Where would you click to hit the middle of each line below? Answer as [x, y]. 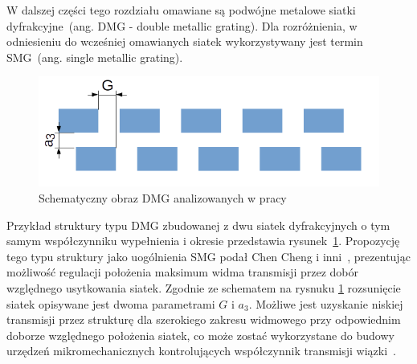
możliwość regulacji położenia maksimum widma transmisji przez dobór [182, 272]
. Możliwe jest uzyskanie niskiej [326, 303]
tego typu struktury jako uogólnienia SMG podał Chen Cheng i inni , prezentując [208, 256]
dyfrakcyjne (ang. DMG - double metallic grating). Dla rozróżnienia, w [182, 25]
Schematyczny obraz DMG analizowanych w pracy [163, 197]
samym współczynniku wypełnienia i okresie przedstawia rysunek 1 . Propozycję [203, 241]
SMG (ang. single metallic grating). [95, 57]
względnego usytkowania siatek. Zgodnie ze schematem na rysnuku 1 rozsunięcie [204, 287]
